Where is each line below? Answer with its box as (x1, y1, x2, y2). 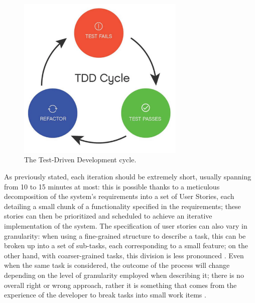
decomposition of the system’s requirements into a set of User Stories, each (4, 191, 234, 201)
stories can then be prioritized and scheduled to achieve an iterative (4, 211, 212, 221)
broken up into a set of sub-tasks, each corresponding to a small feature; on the (4, 240, 248, 251)
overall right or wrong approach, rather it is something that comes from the (4, 279, 237, 290)
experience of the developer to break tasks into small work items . (4, 289, 206, 300)
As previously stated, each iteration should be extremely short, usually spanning (4, 171, 251, 182)
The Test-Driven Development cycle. (24, 154, 137, 165)
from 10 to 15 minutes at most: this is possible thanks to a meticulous (4, 181, 220, 191)
